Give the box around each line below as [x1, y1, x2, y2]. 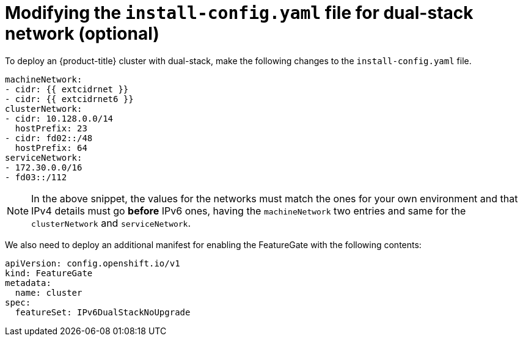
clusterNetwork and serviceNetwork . [31, 216, 191, 229]
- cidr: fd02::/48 [5, 133, 93, 143]
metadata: [5, 277, 51, 288]
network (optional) [5, 23, 159, 44]
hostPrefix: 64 [15, 142, 87, 153]
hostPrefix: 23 [15, 123, 87, 133]
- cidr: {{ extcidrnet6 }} [5, 94, 134, 104]
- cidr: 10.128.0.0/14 [5, 113, 114, 123]
